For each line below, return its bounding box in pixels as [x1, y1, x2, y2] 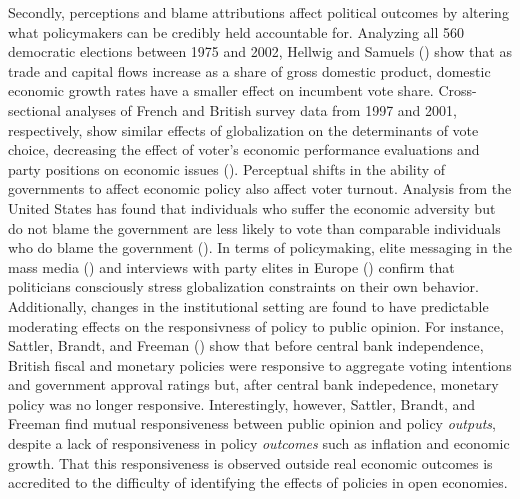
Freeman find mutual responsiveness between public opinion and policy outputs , [8, 413, 496, 434]
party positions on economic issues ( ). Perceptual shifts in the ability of [8, 158, 446, 179]
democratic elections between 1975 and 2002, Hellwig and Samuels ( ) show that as [8, 41, 512, 62]
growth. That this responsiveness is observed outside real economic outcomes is [8, 452, 493, 473]
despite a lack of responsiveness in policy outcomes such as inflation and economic [8, 433, 510, 454]
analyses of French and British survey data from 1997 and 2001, [65, 99, 457, 120]
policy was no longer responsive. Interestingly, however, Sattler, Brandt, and [8, 393, 476, 414]
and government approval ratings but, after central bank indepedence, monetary [8, 374, 499, 395]
